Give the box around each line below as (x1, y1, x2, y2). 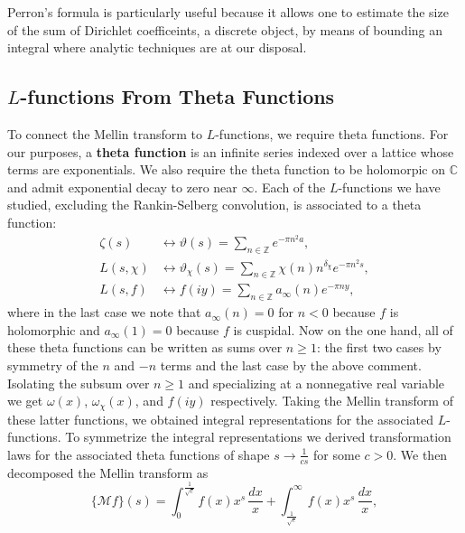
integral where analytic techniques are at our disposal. (7, 38, 307, 57)
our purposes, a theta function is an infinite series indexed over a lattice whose (7, 142, 454, 161)
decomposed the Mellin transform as (7, 463, 209, 482)
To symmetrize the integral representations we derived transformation (65, 427, 451, 446)
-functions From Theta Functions (20, 82, 335, 110)
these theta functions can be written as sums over (7, 338, 283, 357)
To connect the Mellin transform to (7, 124, 202, 143)
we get (7, 391, 43, 410)
